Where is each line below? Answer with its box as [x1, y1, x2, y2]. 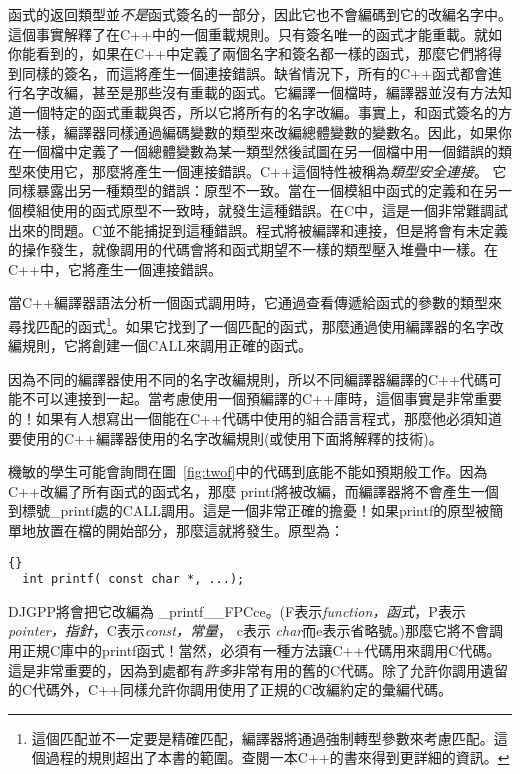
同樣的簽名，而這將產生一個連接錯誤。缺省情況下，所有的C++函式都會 [21, 62, 488, 83]
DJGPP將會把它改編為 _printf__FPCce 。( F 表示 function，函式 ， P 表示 [8, 600, 466, 621]
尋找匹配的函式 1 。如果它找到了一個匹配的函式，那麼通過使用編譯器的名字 [8, 312, 490, 336]
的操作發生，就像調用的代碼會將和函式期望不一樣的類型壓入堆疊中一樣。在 [8, 239, 498, 260]
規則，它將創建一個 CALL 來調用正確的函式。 [21, 335, 313, 356]
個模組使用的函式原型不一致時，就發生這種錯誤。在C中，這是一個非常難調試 [8, 199, 509, 220]
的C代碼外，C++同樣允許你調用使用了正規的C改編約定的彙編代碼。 [8, 679, 453, 700]
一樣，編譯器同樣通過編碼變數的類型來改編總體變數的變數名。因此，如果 [21, 121, 498, 142]
